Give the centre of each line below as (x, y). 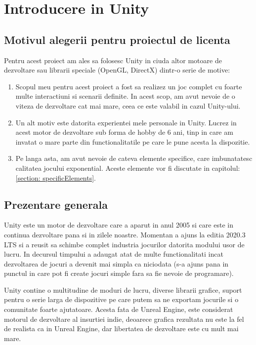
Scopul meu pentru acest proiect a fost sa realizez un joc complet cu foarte (129, 86)
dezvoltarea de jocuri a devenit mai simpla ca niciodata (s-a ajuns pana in (116, 263)
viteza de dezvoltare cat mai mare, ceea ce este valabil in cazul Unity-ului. (128, 105)
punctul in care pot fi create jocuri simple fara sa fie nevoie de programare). (119, 273)
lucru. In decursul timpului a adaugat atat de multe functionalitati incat (114, 254)
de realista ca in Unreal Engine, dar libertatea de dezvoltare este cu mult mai (121, 328)
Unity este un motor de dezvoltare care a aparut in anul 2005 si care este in (119, 225)
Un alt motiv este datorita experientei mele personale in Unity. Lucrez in (126, 122)
